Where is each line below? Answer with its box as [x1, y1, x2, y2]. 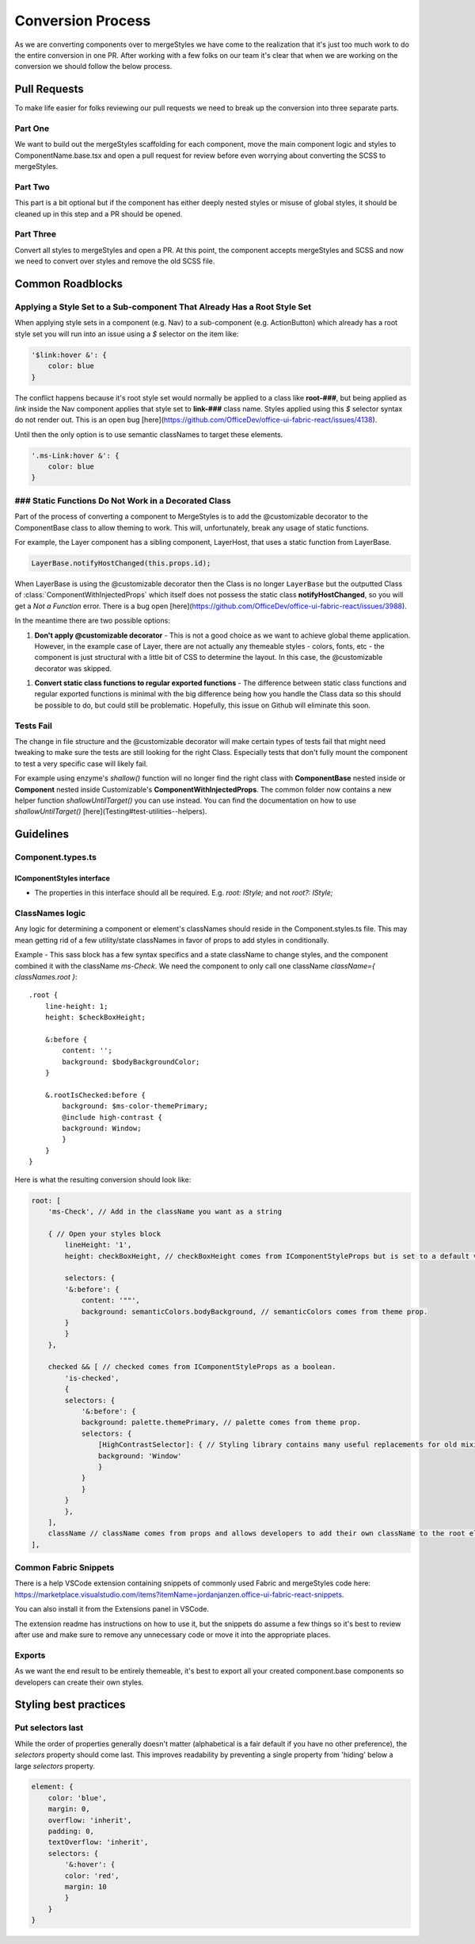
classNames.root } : [14, 972, 78, 981]
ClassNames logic [14, 908, 86, 919]
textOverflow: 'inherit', [47, 1838, 149, 1847]
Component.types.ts [14, 852, 97, 863]
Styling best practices [14, 1698, 126, 1712]
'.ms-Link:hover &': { [31, 451, 120, 460]
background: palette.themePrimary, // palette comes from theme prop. [81, 1418, 362, 1427]
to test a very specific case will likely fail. [14, 758, 148, 769]
